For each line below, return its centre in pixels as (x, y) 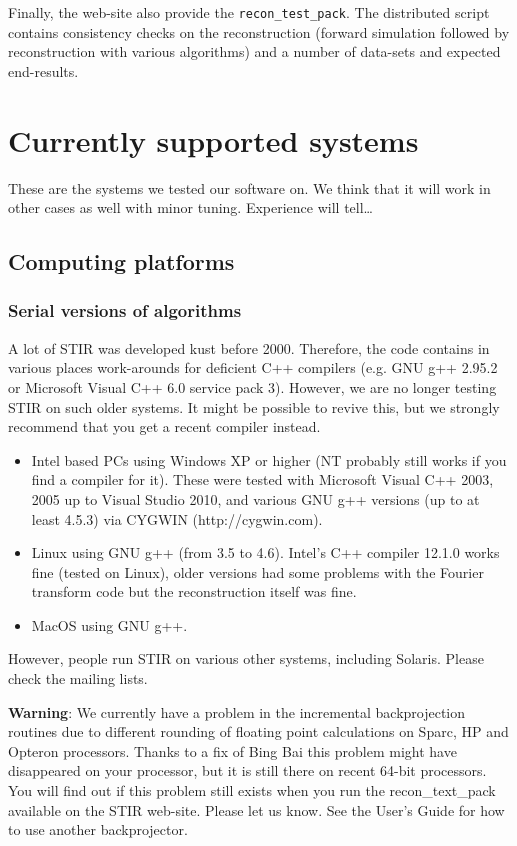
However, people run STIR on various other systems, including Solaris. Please (246, 658)
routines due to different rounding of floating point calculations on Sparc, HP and (258, 731)
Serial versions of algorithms (125, 310)
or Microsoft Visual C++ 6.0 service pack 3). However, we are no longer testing (252, 386)
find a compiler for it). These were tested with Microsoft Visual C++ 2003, (262, 479)
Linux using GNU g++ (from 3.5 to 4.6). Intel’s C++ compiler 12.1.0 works (265, 552)
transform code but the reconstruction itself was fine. (194, 591)
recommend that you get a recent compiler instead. (164, 426)
